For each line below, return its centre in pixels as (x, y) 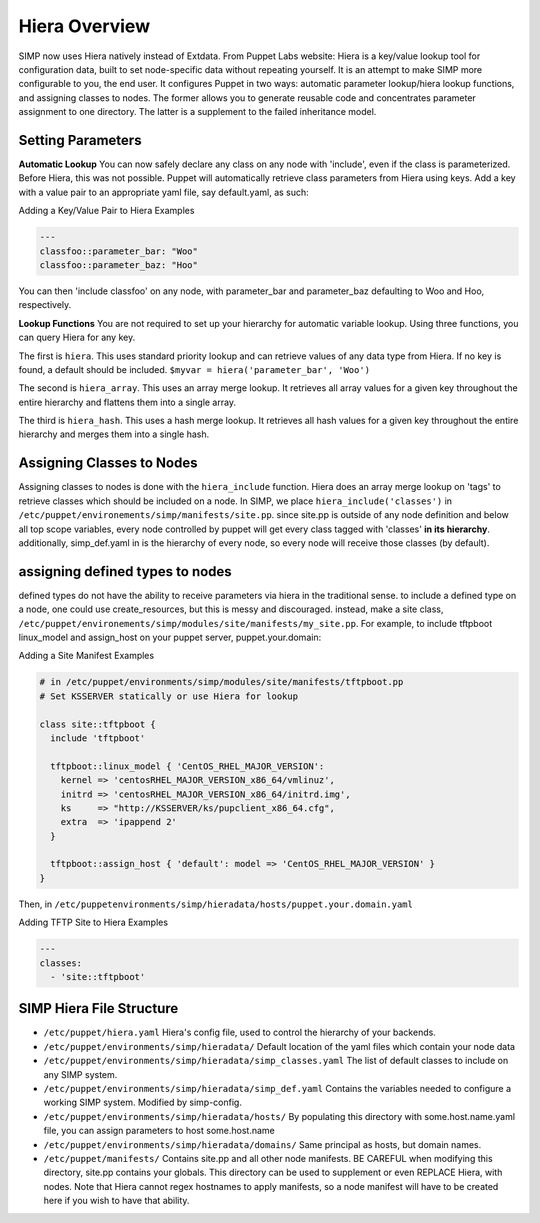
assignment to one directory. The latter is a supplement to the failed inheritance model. (197, 112)
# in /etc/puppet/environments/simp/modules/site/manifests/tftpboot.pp (221, 682)
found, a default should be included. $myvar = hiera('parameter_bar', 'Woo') (194, 369)
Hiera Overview (84, 26)
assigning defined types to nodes (125, 571)
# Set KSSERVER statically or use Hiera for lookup (169, 696)
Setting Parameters (80, 140)
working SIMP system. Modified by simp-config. (142, 1102)
